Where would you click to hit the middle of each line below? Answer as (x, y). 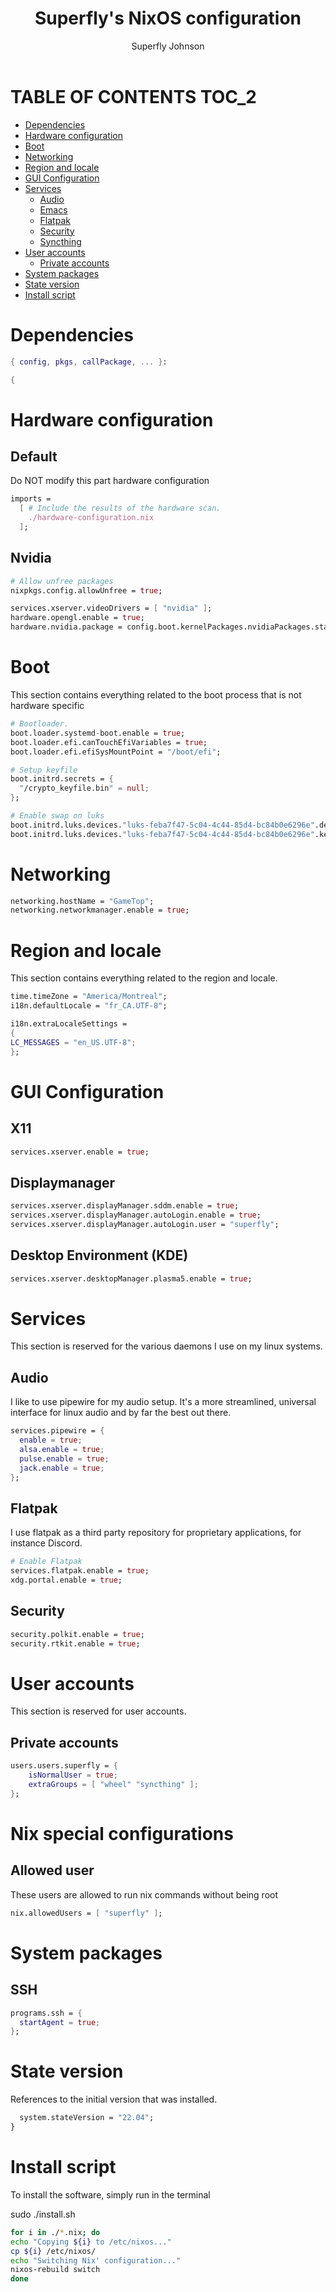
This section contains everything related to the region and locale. (144, 978)
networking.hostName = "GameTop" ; (82, 901)
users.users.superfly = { (64, 1766)
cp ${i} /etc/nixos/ (53, 2251)
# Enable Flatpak (46, 1562)
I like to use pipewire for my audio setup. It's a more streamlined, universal (163, 1402)
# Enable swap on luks (57, 816)
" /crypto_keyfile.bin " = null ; (84, 788)
